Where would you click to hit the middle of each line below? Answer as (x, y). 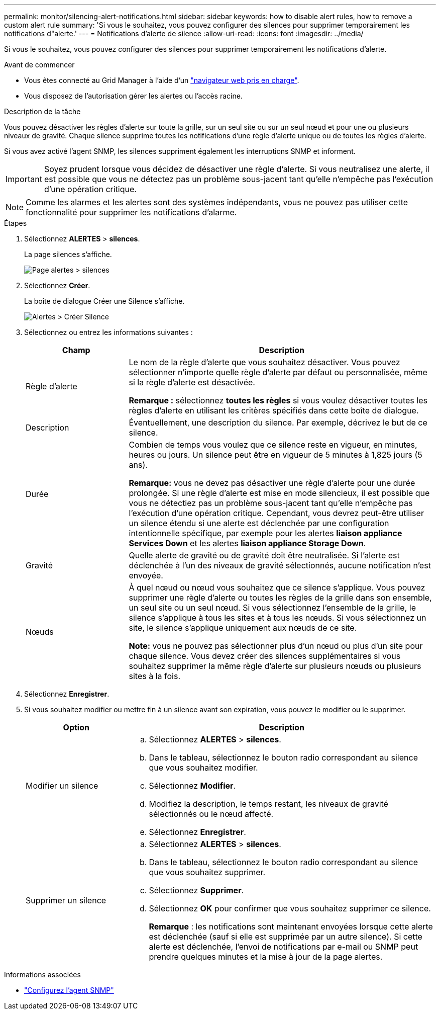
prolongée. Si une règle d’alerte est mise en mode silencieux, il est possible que (279, 493)
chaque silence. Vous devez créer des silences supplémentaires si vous (265, 656)
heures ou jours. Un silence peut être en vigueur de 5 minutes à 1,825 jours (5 (276, 455)
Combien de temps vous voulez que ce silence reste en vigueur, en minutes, (273, 445)
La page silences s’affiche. (68, 254)
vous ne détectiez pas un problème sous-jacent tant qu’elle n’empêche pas (271, 503)
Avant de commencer (39, 65)
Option (76, 727)
